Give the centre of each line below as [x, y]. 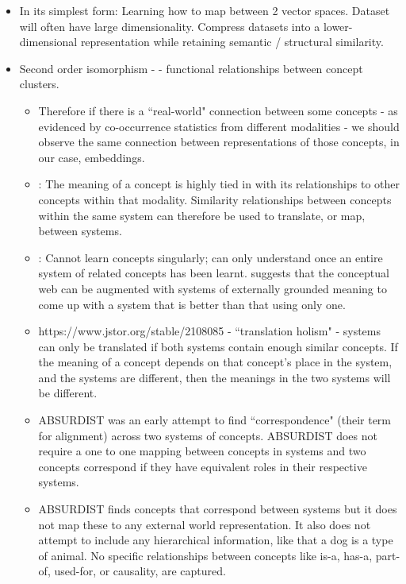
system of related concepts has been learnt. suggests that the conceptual [214, 273]
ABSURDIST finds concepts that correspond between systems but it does [218, 509]
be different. [68, 393]
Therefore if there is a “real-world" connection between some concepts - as [218, 110]
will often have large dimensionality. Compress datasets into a [170, 26]
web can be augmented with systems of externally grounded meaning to [213, 288]
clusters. [39, 84]
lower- [338, 26]
